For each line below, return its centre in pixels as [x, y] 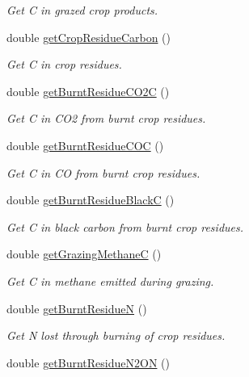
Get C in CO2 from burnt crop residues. [106, 118]
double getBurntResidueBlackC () [91, 200]
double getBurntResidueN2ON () [88, 362]
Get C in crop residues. [64, 64]
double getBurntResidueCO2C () [88, 91]
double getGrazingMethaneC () [84, 254]
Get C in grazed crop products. [82, 10]
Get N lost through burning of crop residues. [116, 335]
